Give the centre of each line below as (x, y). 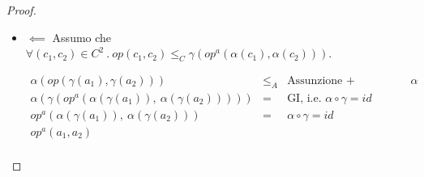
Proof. (21, 10)
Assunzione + (321, 81)
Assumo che (82, 37)
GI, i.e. (304, 98)
